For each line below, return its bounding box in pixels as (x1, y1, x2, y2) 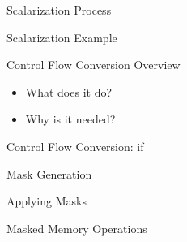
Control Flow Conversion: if (6, 137, 144, 154)
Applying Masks (6, 192, 87, 210)
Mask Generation (6, 165, 92, 182)
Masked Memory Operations (6, 219, 147, 236)
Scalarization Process (6, 2, 112, 18)
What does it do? (25, 83, 113, 100)
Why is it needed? (25, 110, 116, 127)
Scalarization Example (6, 28, 117, 45)
